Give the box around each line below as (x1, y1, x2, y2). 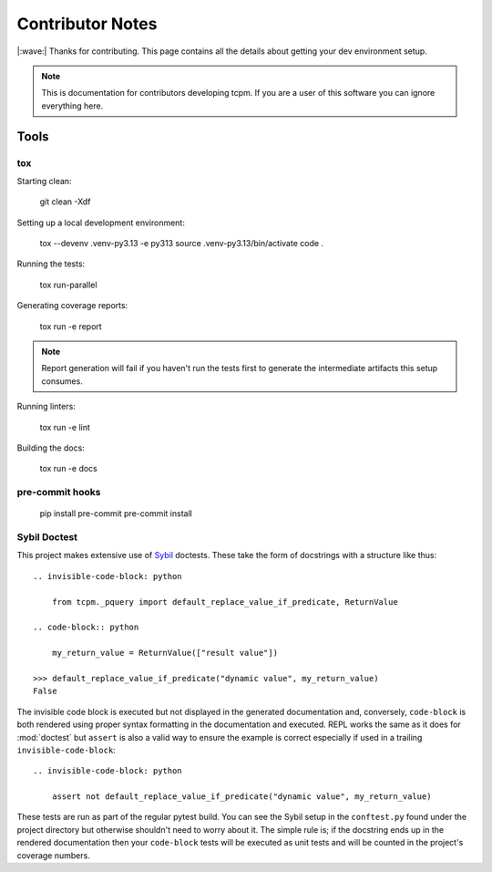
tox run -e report (39, 320, 102, 332)
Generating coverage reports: (16, 300, 128, 311)
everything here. (41, 100, 104, 111)
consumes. (41, 375, 84, 387)
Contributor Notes (16, 14, 158, 34)
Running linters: (16, 401, 77, 412)
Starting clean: (16, 175, 72, 186)
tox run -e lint (39, 421, 91, 432)
